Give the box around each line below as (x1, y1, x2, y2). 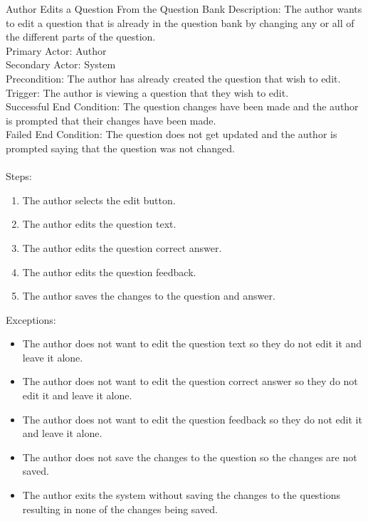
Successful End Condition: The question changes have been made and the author (6, 99, 359, 114)
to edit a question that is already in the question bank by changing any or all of (6, 15, 354, 30)
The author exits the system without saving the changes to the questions (22, 488, 341, 502)
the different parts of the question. (6, 29, 156, 44)
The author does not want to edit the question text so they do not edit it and (22, 336, 362, 351)
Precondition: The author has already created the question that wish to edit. (6, 70, 341, 85)
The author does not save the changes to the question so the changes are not (22, 449, 357, 464)
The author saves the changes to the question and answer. (22, 288, 275, 303)
